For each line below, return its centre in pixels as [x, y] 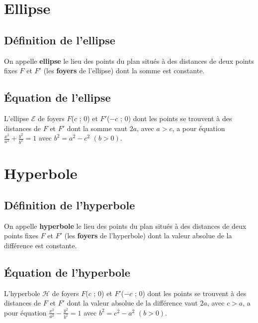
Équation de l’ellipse [57, 97]
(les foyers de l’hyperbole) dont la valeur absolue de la [148, 236]
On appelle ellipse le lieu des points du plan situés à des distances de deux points [129, 61]
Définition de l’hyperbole [70, 205]
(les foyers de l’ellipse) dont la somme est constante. [124, 71]
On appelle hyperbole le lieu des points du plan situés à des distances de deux [125, 226]
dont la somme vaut [97, 128]
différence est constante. [41, 245]
